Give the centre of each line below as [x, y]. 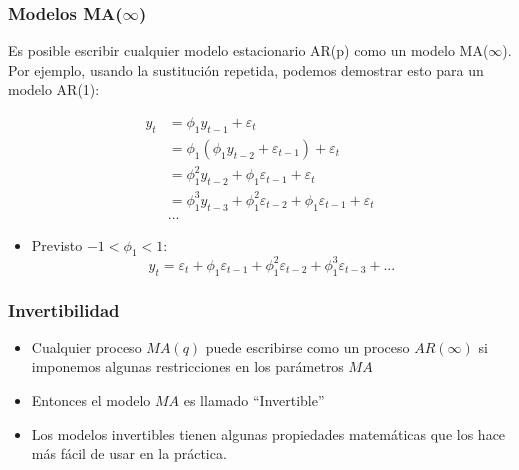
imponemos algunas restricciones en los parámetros [187, 366]
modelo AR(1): [54, 89]
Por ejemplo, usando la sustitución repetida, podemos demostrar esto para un [246, 69]
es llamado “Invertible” [254, 400]
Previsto [57, 244]
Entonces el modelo [91, 400]
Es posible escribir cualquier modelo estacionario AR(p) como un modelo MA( [248, 50]
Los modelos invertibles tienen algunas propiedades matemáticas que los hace [268, 433]
